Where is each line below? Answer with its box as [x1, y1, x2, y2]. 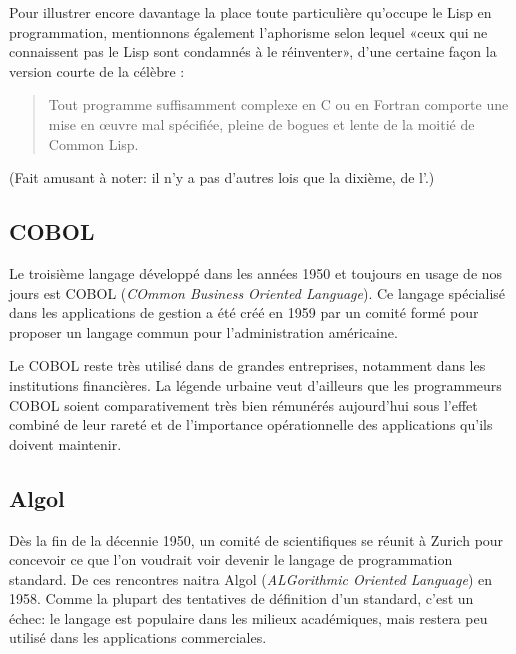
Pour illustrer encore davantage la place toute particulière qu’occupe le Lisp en [9, 2, 492, 22]
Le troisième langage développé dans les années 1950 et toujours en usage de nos [9, 262, 503, 283]
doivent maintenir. [9, 433, 122, 454]
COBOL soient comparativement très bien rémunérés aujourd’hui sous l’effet [9, 394, 478, 415]
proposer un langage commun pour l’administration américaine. [9, 321, 398, 342]
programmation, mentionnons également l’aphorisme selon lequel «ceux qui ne [9, 21, 488, 42]
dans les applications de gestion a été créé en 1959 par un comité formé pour [9, 302, 479, 323]
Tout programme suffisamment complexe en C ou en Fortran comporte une [48, 94, 509, 115]
